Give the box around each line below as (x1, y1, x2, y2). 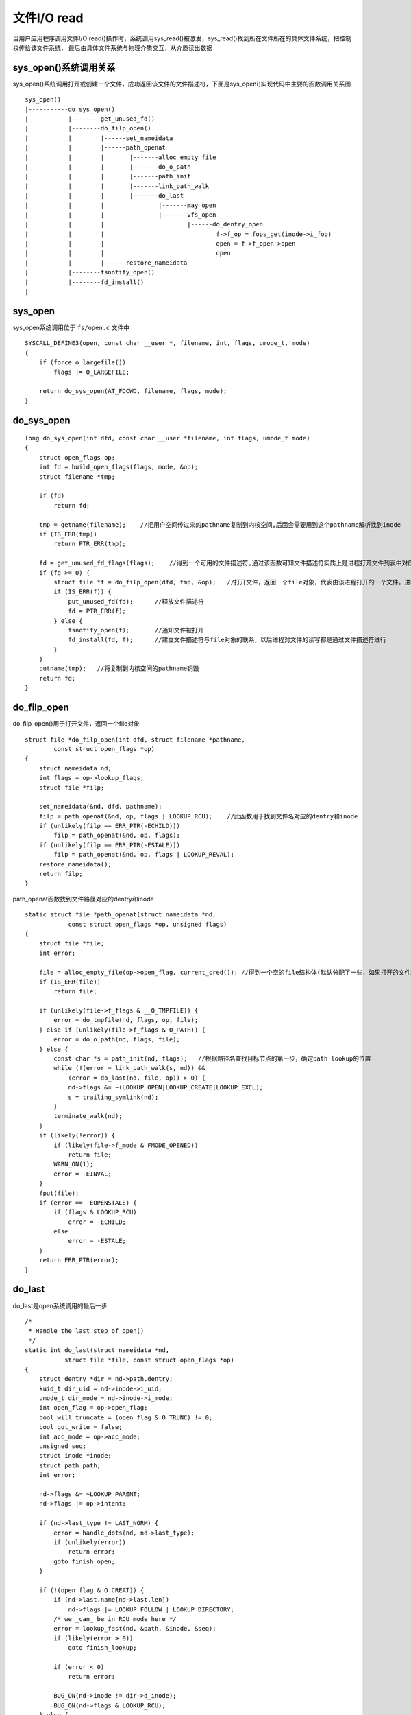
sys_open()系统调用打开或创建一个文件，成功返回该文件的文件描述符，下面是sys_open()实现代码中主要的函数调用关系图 (12, 80, 351, 88)
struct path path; (38, 1461, 101, 1469)
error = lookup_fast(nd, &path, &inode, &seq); (53, 1624, 216, 1633)
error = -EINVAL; (53, 1170, 112, 1178)
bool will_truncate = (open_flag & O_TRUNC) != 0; (38, 1413, 213, 1421)
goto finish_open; (53, 1557, 116, 1565)
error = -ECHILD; (68, 1218, 127, 1226)
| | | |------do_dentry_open (25, 220, 264, 228)
